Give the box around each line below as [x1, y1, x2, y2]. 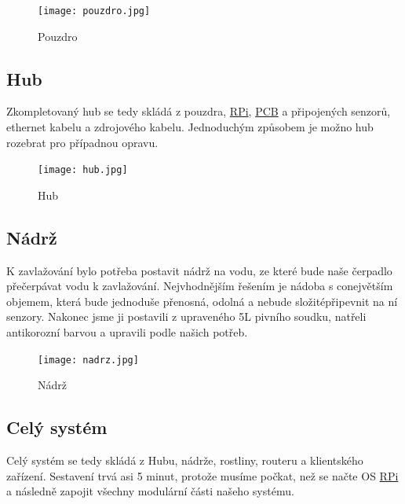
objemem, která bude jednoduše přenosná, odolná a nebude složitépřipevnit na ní [6, 292, 398, 309]
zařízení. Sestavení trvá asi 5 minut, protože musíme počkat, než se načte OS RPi [6, 467, 399, 484]
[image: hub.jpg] [38, 164, 128, 176]
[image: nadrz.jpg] [38, 354, 139, 366]
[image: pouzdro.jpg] [38, 6, 151, 17]
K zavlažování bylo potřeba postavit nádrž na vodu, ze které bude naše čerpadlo [6, 262, 392, 278]
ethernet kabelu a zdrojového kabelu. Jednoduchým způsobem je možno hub [6, 119, 374, 135]
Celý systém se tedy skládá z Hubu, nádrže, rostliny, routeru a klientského [6, 452, 363, 469]
